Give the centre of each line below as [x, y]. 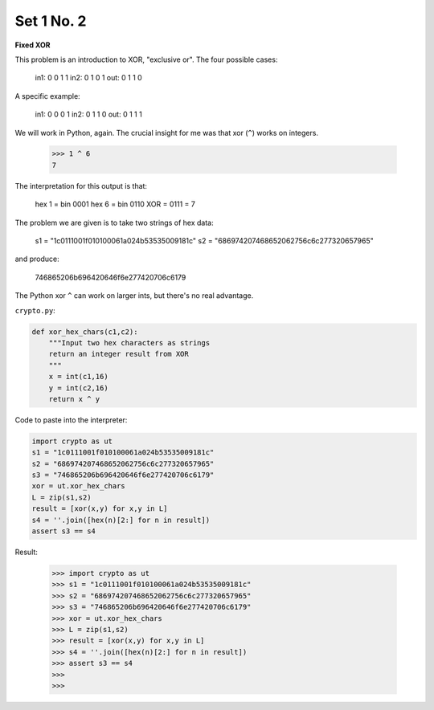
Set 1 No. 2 [51, 21]
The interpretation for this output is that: [81, 186]
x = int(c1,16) [78, 377]
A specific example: [47, 96]
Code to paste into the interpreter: [71, 420]
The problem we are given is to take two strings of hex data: [114, 222]
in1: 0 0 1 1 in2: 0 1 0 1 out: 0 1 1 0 [88, 78]
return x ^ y [74, 399]
